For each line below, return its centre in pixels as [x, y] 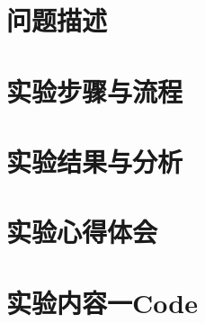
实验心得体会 [82, 232]
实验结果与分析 [95, 161]
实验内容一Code [102, 302]
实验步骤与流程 [95, 90]
